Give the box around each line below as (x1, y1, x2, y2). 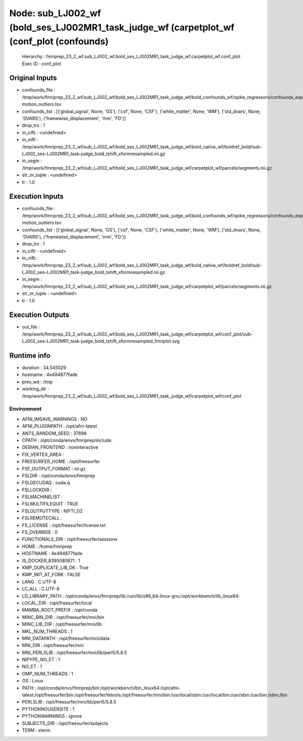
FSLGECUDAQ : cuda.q (22, 480, 70, 486)
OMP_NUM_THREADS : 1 (22, 670, 73, 677)
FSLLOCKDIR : (22, 487, 52, 493)
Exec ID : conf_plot (22, 61, 62, 67)
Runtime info (9, 351, 50, 360)
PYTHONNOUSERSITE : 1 (22, 706, 75, 712)
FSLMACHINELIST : (22, 494, 63, 500)
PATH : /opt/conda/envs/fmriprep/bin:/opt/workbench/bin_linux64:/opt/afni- (22, 685, 181, 691)
